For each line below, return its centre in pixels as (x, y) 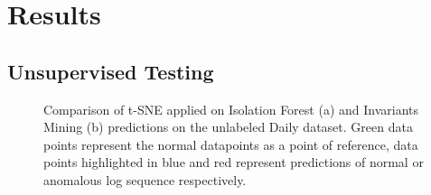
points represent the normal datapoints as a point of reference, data (231, 144)
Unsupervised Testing (111, 71)
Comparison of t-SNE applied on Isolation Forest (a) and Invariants (231, 109)
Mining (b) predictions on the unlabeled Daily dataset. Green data (228, 127)
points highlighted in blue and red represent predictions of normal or (234, 162)
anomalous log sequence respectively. (145, 179)
